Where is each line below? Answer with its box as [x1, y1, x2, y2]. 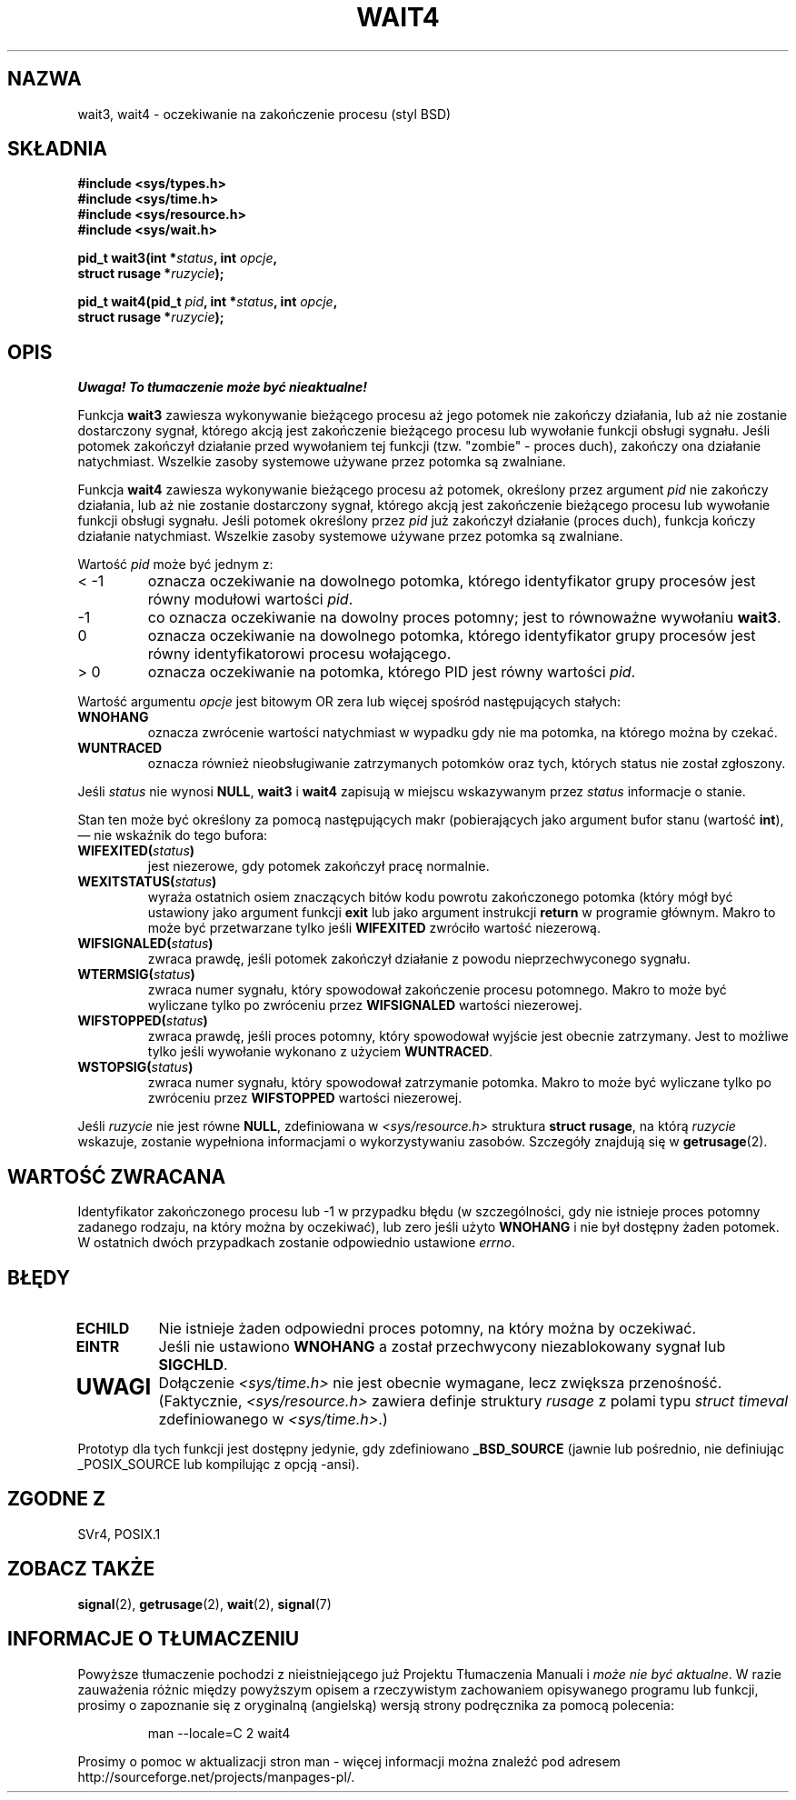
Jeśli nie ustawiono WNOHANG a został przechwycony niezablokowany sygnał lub [158, 1336, 726, 1355]
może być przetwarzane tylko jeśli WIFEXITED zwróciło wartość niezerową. [147, 920, 602, 936]
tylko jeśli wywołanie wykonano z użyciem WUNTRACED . [147, 1044, 493, 1060]
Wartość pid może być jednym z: [77, 556, 274, 573]
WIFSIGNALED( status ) [77, 935, 214, 952]
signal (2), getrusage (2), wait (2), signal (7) [77, 1595, 332, 1612]
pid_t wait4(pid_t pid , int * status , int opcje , [77, 294, 338, 310]
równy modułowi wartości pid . [147, 590, 353, 609]
